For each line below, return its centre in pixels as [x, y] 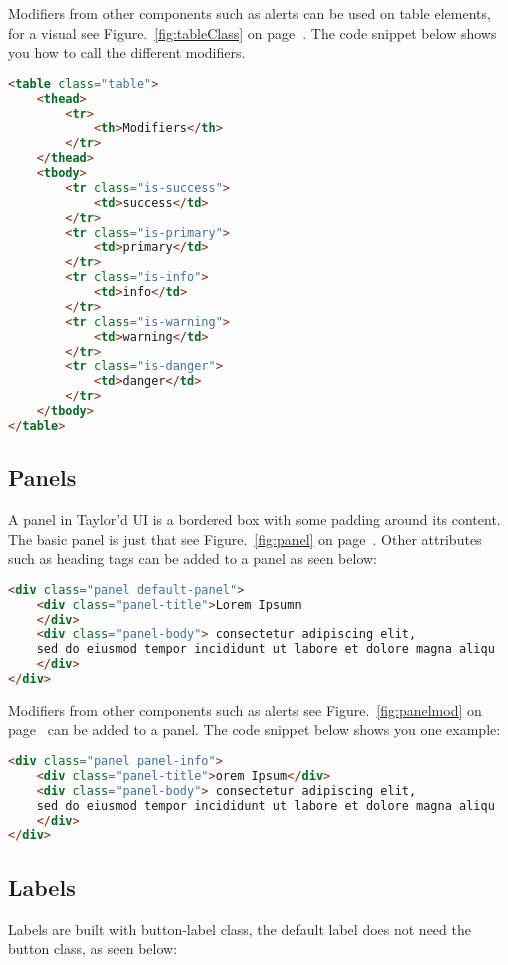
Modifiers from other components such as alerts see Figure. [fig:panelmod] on [245, 709]
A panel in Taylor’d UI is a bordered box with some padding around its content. [254, 518]
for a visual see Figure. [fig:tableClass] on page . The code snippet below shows [252, 32]
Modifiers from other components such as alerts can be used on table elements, [249, 13]
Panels [42, 477]
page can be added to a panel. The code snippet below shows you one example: [254, 729]
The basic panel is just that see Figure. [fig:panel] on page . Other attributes [245, 538]
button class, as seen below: [93, 948]
